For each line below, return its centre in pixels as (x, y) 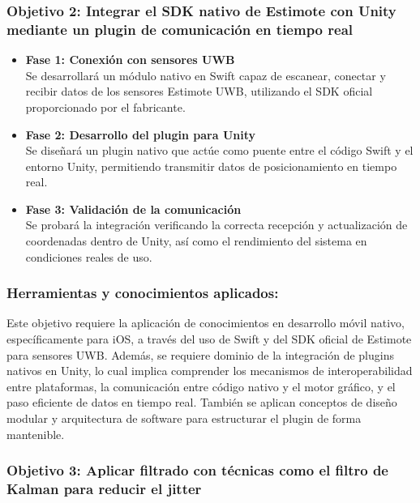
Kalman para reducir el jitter (104, 489)
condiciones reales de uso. (89, 256)
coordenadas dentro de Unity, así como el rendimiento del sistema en (196, 241)
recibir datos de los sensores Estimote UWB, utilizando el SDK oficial (199, 91)
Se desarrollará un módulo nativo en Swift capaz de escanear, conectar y (206, 75)
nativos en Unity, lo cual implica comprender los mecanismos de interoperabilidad (210, 371)
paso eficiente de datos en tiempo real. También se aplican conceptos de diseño (202, 402)
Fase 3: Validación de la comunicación (133, 209)
